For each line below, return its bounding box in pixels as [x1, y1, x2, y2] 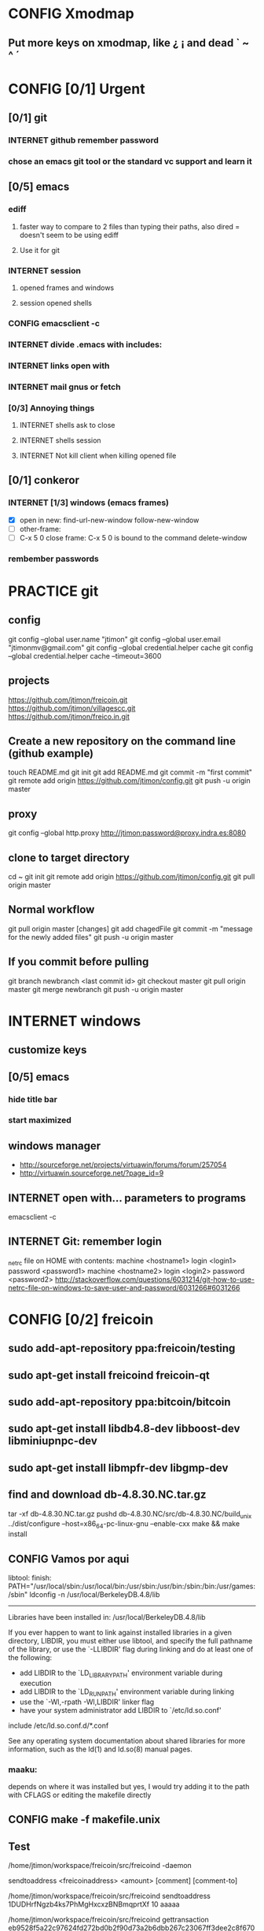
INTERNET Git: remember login [8, 1235, 163, 1249]
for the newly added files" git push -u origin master [8, 932, 174, 941]
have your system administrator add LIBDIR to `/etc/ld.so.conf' [19, 1705, 222, 1714]
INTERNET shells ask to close [19, 420, 115, 429]
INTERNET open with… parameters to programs [8, 1191, 246, 1205]
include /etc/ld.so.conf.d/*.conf [8, 1721, 109, 1730]
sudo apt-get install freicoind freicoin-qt [8, 1368, 210, 1382]
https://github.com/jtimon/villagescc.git [8, 703, 136, 713]
